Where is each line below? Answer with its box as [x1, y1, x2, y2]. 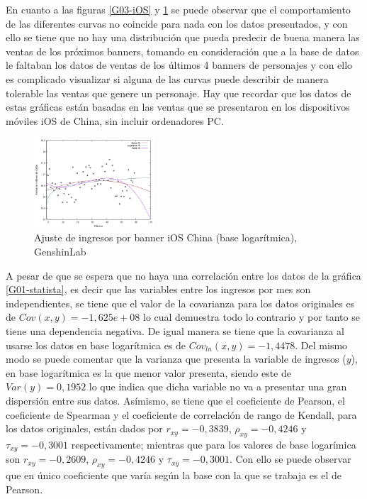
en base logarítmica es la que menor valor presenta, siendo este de [6, 365, 291, 380]
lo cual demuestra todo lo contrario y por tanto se [142, 309, 360, 324]
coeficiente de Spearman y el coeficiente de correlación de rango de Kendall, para [6, 407, 357, 422]
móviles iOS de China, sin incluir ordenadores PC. [6, 113, 224, 128]
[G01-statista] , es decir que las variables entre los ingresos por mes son [6, 282, 311, 297]
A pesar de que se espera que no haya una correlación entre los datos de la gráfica [6, 268, 361, 283]
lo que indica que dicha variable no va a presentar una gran [89, 379, 347, 394]
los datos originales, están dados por [6, 421, 163, 436]
